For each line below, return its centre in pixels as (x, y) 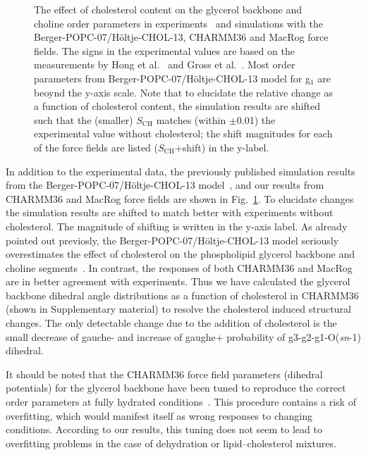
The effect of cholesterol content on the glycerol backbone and (168, 9)
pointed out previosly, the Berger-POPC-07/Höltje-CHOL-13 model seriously (172, 240)
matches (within (191, 119)
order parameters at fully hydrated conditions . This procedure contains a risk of (181, 402)
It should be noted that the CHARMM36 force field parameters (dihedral (164, 374)
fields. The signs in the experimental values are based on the (164, 50)
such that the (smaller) (84, 119)
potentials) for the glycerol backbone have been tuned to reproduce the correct (176, 388)
